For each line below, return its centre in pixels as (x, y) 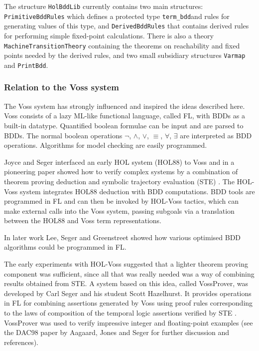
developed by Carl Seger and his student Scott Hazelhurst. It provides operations (128, 293)
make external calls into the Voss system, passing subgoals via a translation (119, 210)
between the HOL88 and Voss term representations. (83, 220)
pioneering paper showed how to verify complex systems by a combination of (121, 172)
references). (21, 342)
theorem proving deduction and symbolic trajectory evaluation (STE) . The (119, 181)
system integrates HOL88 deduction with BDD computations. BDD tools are (137, 191)
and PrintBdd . (26, 65)
